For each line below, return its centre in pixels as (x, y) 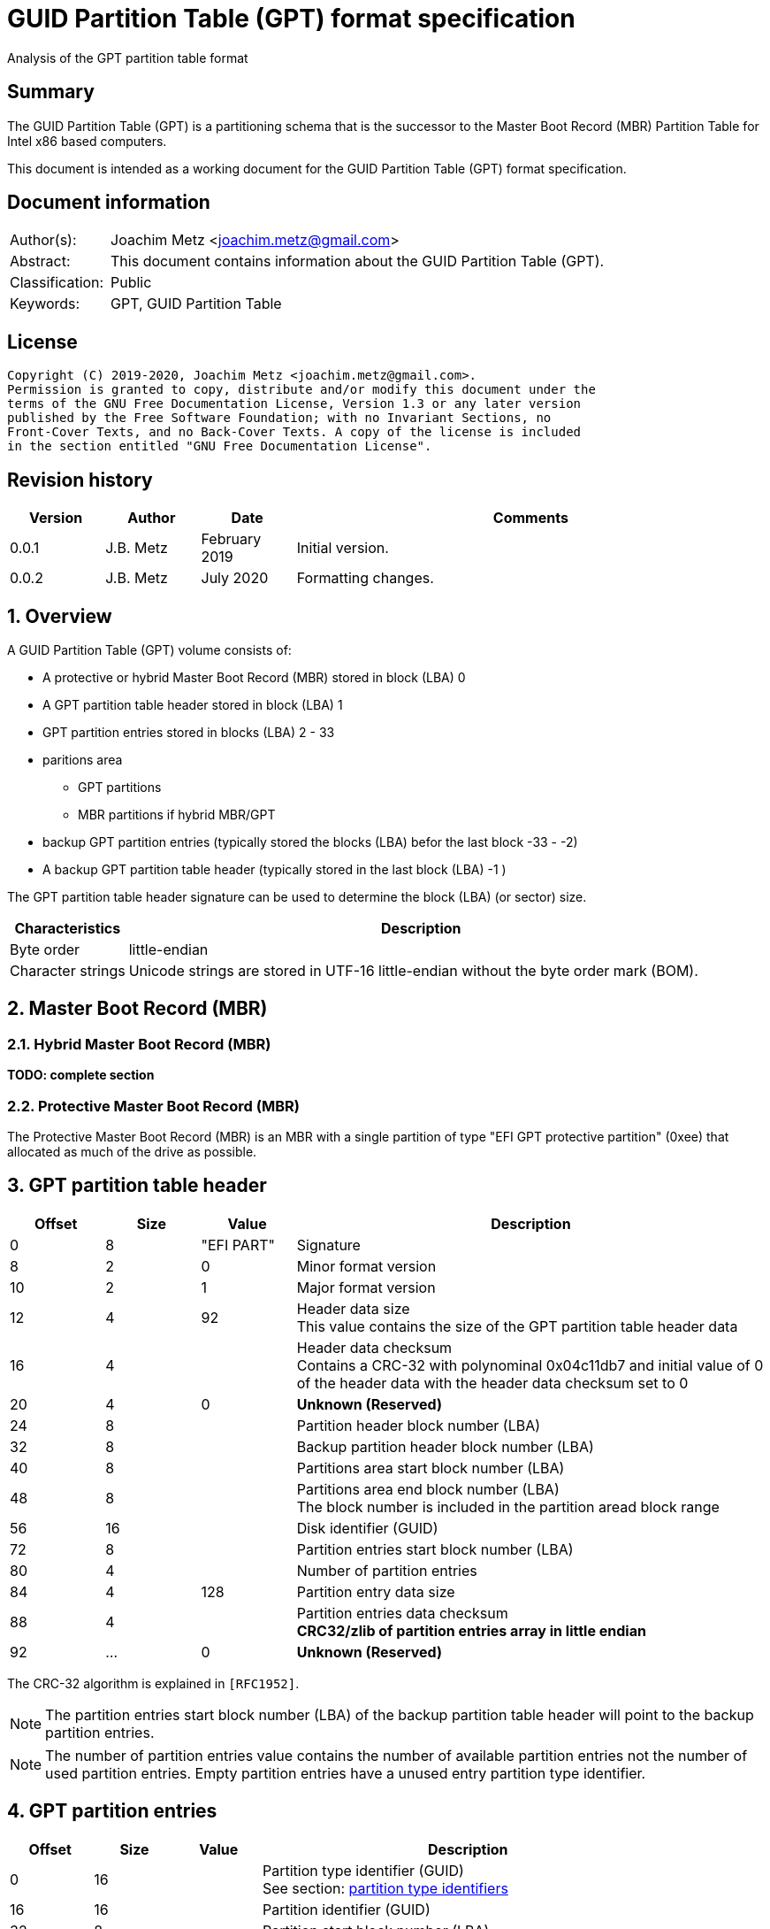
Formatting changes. (365, 578)
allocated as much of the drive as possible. (132, 1151)
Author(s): (43, 240)
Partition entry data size (376, 1591)
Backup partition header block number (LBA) (445, 1446)
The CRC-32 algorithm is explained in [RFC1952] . (153, 1683)
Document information (109, 203)
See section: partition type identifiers (385, 1888)
